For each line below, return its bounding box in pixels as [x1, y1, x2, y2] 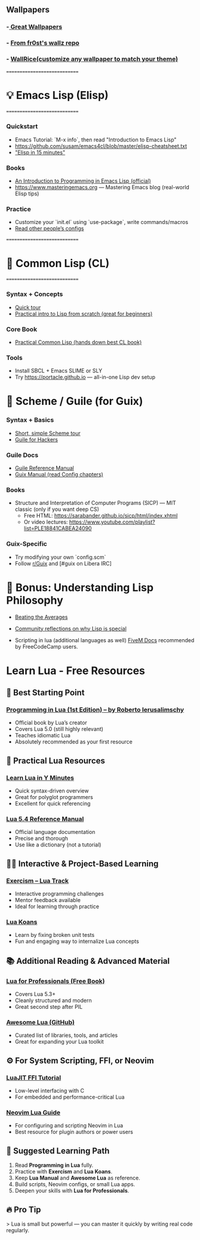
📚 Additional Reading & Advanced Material [6, 955, 170, 966]
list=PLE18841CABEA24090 [23, 525, 92, 532]
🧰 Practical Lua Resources [6, 755, 106, 766]
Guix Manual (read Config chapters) [14, 470, 103, 478]
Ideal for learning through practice [14, 903, 100, 910]
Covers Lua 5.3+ [14, 991, 56, 998]
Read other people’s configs [14, 225, 84, 232]
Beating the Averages [14, 613, 68, 621]
